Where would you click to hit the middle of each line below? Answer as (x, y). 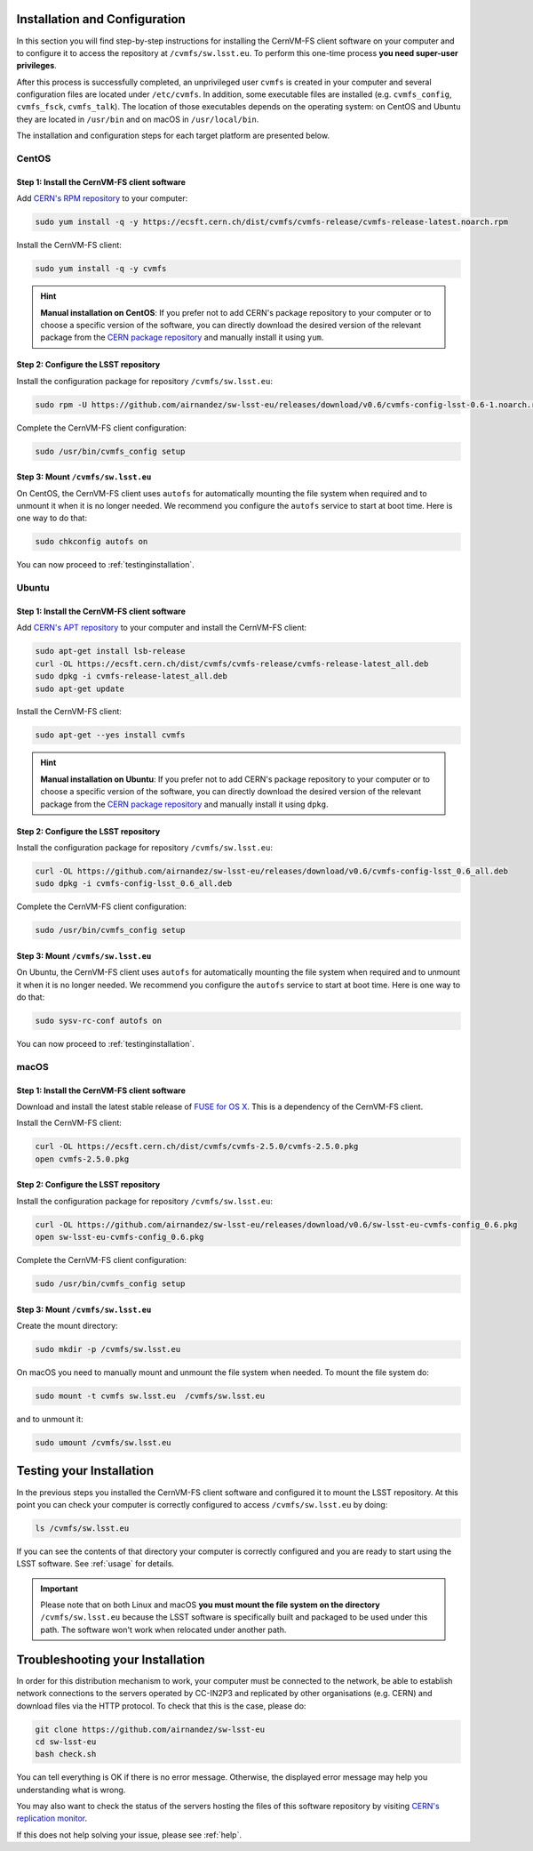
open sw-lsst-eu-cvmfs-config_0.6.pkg (119, 1237)
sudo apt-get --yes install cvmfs (110, 735)
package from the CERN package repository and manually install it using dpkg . (184, 804)
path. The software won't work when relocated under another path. (163, 1630)
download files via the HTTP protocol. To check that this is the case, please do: (161, 1706)
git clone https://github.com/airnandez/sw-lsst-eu (150, 1729)
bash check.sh (66, 1754)
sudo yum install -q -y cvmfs (101, 269)
